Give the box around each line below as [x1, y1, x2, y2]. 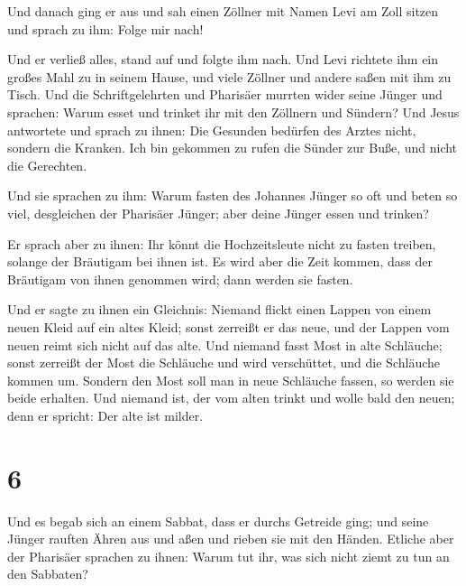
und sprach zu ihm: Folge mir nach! [7, 19, 204, 38]
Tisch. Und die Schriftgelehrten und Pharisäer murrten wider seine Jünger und [7, 85, 443, 104]
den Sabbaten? [7, 564, 88, 583]
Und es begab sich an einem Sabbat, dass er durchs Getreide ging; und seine [7, 511, 429, 530]
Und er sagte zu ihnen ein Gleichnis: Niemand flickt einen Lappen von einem [7, 300, 432, 319]
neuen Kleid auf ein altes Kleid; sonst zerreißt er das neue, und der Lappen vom [7, 317, 450, 336]
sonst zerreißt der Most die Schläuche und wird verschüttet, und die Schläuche [7, 353, 441, 372]
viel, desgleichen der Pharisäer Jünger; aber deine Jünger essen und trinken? [7, 203, 429, 222]
